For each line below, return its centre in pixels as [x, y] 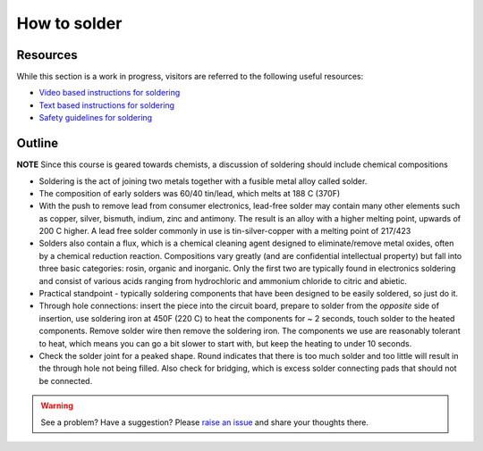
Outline [37, 143]
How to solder [69, 23]
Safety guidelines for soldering [95, 118]
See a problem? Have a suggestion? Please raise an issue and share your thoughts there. [205, 422]
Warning [57, 405]
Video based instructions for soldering [110, 93]
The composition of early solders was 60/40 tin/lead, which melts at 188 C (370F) [190, 193]
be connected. [66, 380]
